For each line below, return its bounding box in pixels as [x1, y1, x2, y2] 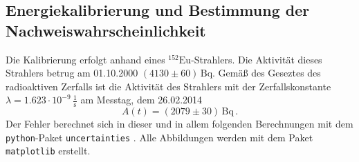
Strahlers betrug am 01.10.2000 [6, 65, 138, 80]
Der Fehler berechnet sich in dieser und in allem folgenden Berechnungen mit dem [6, 117, 353, 131]
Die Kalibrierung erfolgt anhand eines [6, 52, 165, 66]
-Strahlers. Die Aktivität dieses [191, 52, 322, 66]
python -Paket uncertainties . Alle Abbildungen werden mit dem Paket [6, 130, 313, 144]
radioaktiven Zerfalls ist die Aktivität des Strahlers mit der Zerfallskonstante [6, 79, 331, 93]
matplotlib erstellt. [6, 143, 91, 158]
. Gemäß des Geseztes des [212, 65, 321, 80]
